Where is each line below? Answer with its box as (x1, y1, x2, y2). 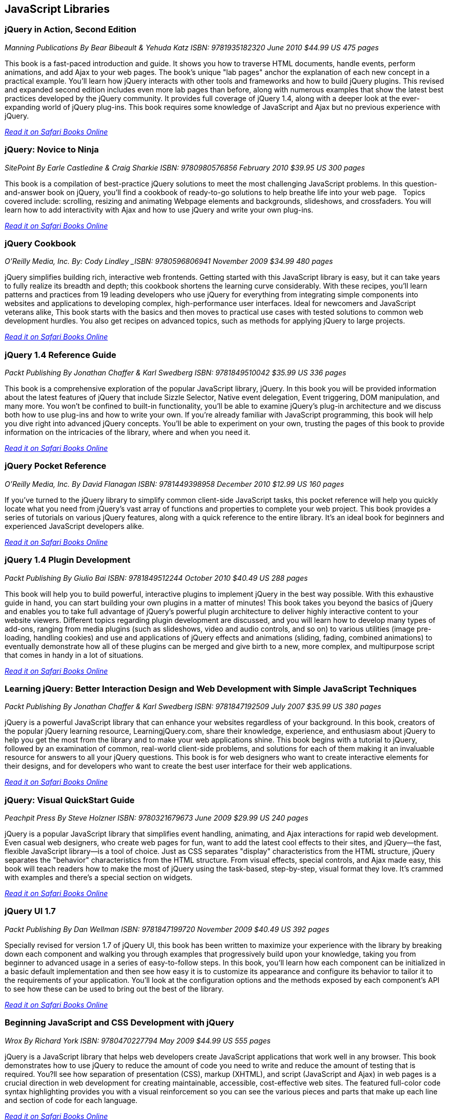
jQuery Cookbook (5, 238, 76, 249)
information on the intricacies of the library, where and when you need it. (5, 428, 251, 437)
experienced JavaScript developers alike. (5, 521, 144, 530)
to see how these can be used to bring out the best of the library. (5, 984, 224, 993)
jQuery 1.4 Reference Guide (5, 349, 116, 360)
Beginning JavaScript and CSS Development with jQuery (5, 1017, 234, 1028)
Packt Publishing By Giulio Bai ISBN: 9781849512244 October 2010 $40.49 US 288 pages (5, 573, 308, 582)
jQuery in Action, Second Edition (5, 24, 136, 35)
